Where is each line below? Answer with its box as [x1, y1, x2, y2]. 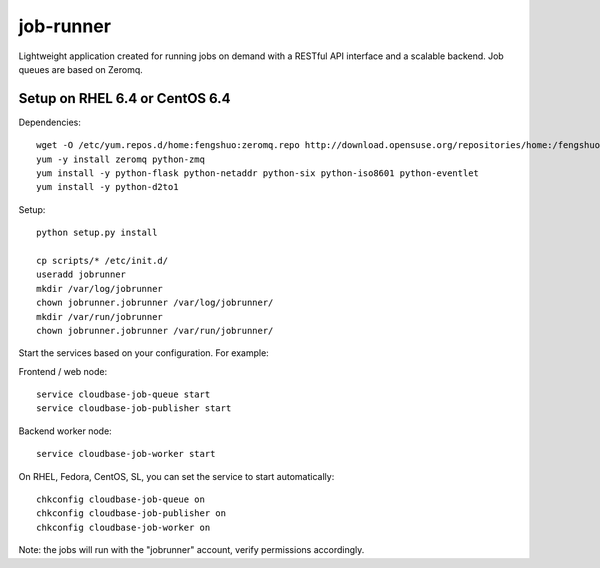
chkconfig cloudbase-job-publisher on [36, 508, 227, 519]
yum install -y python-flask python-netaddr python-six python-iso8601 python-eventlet [36, 168, 480, 179]
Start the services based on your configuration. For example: [18, 347, 269, 359]
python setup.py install [36, 227, 158, 239]
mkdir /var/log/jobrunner [36, 283, 164, 294]
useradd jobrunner [36, 269, 127, 280]
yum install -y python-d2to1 [36, 181, 179, 193]
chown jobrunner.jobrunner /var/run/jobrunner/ [36, 325, 274, 336]
